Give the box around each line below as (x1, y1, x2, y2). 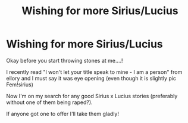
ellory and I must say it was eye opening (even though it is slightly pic (6, 75, 177, 82)
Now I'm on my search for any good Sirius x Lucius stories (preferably (6, 92, 178, 99)
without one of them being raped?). (6, 99, 93, 106)
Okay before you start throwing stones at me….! (6, 57, 123, 64)
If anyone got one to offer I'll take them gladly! (6, 110, 120, 117)
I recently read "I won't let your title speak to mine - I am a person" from (6, 68, 183, 75)
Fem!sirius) (6, 81, 34, 88)
